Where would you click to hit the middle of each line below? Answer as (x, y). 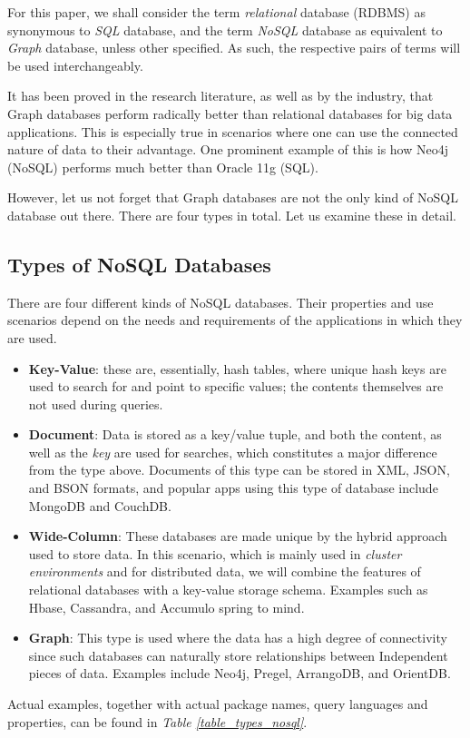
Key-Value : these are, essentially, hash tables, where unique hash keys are (237, 368)
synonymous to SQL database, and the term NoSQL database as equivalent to (225, 30)
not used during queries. (96, 403)
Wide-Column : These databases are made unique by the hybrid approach (238, 536)
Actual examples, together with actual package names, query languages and (218, 704)
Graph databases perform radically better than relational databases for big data (230, 113)
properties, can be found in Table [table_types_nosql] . (157, 721)
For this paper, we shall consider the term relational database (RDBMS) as (216, 12)
